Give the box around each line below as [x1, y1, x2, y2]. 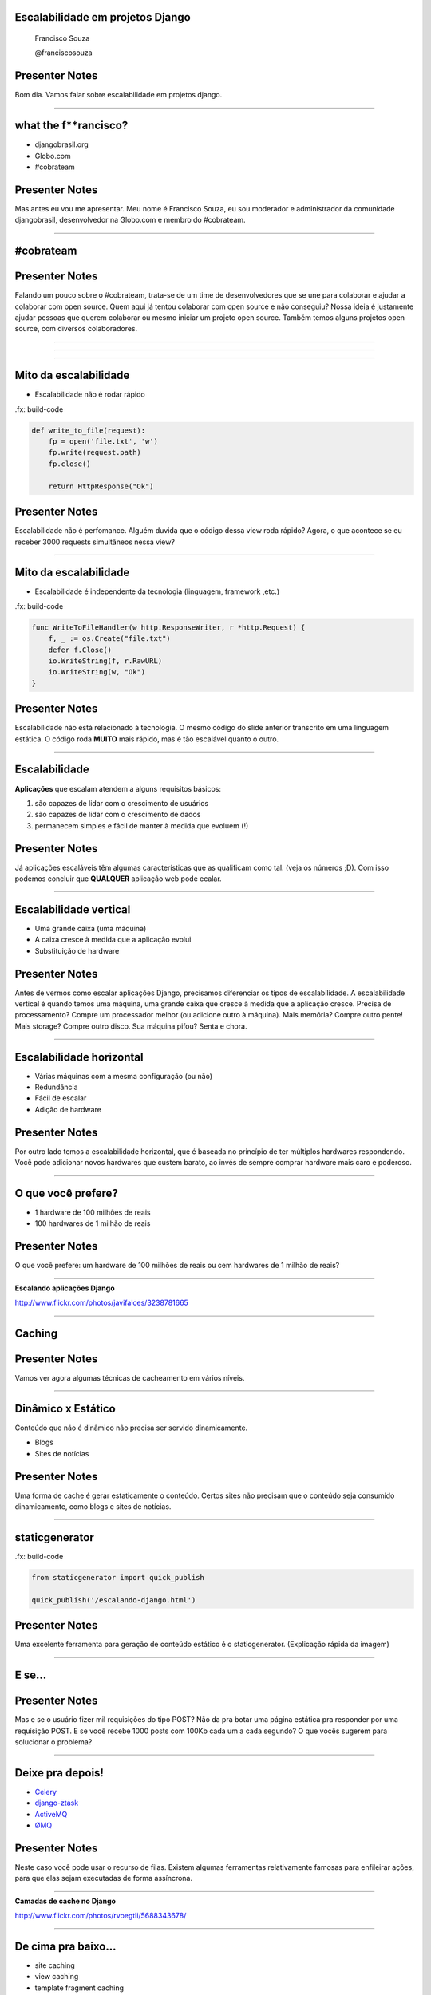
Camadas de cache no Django [14, 1896, 116, 1906]
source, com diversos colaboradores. [14, 324, 138, 334]
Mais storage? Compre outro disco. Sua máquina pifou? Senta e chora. [14, 1021, 247, 1031]
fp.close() [48, 459, 91, 468]
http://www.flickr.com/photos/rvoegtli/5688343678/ [14, 1911, 187, 1921]
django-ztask [34, 1798, 79, 1807]
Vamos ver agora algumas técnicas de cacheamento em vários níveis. [14, 1373, 245, 1383]
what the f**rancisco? [14, 119, 129, 132]
